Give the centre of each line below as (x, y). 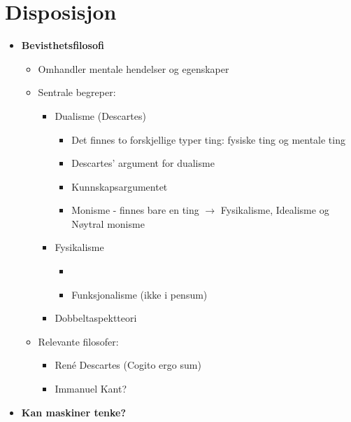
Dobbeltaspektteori (96, 318)
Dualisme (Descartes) (100, 115)
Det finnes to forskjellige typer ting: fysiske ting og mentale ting (208, 139)
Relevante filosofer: (78, 341)
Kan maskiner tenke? (74, 412)
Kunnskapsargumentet (120, 186)
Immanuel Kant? (91, 389)
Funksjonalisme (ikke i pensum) (139, 294)
